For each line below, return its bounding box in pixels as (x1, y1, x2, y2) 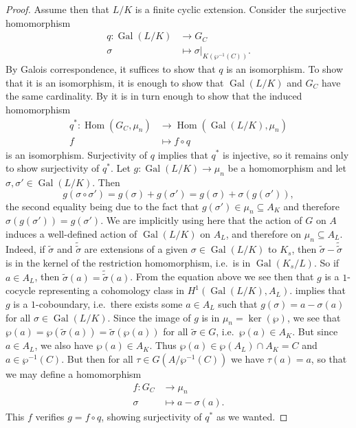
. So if (313, 255, 340, 269)
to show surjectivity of (5, 161, 100, 175)
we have (230, 351, 265, 365)
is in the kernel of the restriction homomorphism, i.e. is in (5, 255, 251, 269)
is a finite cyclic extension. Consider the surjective (135, 2, 346, 16)
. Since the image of (107, 310, 191, 324)
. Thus (149, 338, 177, 352)
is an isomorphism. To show (226, 62, 344, 76)
